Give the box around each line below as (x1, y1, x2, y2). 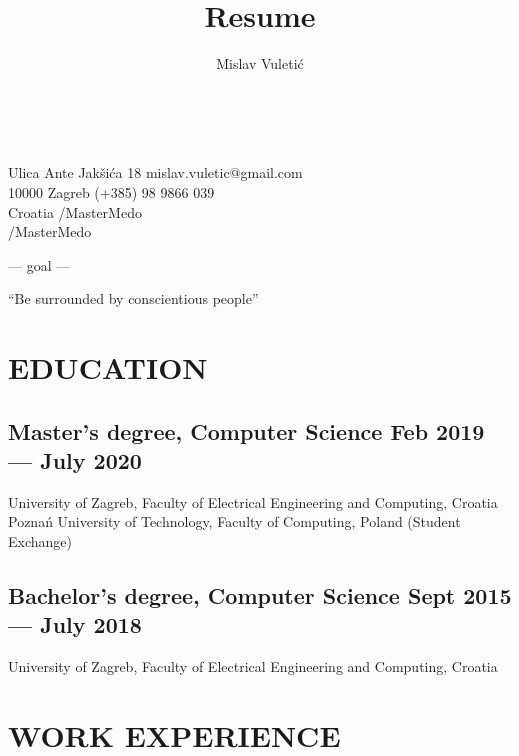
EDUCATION (8, 347, 208, 388)
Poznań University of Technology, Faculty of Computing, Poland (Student (8, 511, 461, 532)
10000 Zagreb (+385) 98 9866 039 (8, 181, 215, 202)
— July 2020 (8, 445, 142, 476)
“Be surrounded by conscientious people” (8, 288, 259, 309)
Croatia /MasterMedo (8, 201, 142, 222)
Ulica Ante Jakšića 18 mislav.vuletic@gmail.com (8, 162, 303, 183)
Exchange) (8, 531, 72, 552)
